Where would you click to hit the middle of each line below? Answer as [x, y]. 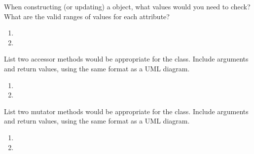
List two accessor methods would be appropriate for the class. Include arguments [126, 59]
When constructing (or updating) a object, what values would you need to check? [127, 6]
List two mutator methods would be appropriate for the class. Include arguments [126, 111]
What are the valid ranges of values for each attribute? [87, 16]
